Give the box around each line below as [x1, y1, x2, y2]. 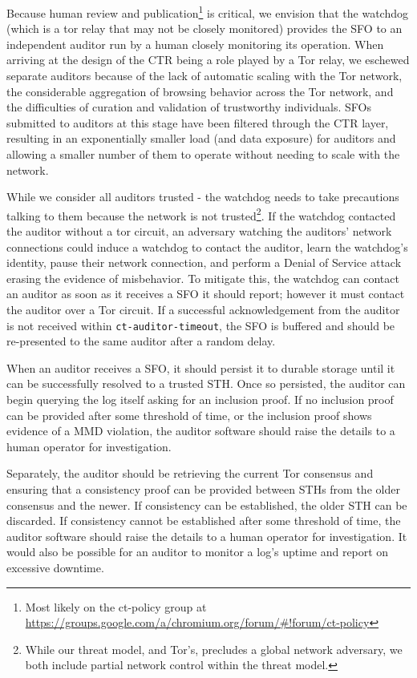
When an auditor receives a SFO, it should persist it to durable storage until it [6, 359, 395, 376]
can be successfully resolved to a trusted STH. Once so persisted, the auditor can [6, 375, 406, 392]
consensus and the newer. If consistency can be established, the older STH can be [6, 496, 407, 513]
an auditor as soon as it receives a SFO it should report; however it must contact [6, 285, 405, 302]
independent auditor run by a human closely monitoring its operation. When [6, 35, 384, 52]
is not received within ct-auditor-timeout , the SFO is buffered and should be [6, 317, 395, 333]
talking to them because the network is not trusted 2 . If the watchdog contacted [6, 204, 396, 224]
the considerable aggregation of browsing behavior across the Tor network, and [6, 83, 394, 99]
